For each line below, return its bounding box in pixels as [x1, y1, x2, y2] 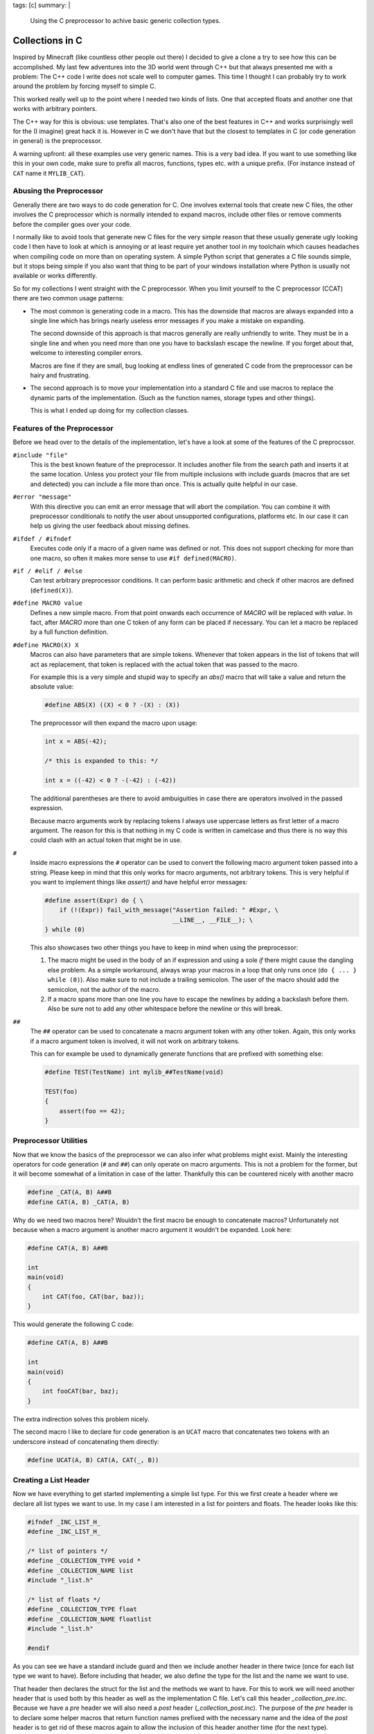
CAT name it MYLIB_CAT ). [12, 169, 86, 177]
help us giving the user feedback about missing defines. [30, 522, 190, 530]
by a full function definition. [30, 628, 109, 636]
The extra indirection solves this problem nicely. [12, 1415, 150, 1423]
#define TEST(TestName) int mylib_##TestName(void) [44, 1068, 224, 1076]
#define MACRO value [12, 599, 83, 607]
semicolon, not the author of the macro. [47, 985, 161, 993]
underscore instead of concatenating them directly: [12, 1437, 159, 1445]
